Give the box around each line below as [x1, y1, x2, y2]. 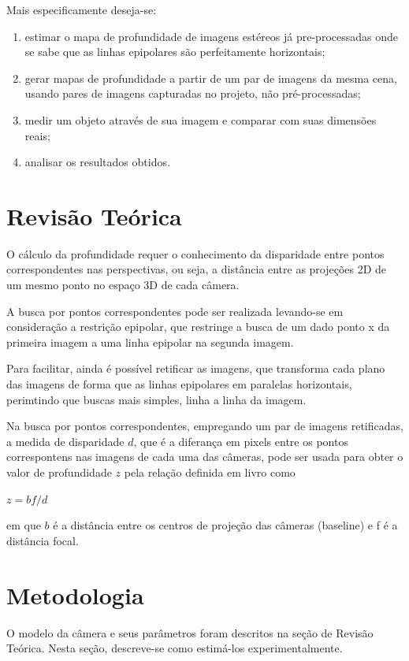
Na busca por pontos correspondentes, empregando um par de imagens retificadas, [6, 418, 403, 434]
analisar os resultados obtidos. [24, 154, 170, 170]
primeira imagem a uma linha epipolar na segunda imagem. [6, 333, 294, 350]
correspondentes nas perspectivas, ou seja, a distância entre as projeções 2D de [6, 261, 387, 277]
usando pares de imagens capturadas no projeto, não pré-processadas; [24, 85, 361, 102]
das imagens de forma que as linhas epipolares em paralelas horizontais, [6, 376, 352, 392]
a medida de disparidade [6, 433, 125, 449]
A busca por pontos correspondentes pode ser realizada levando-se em [6, 303, 344, 319]
